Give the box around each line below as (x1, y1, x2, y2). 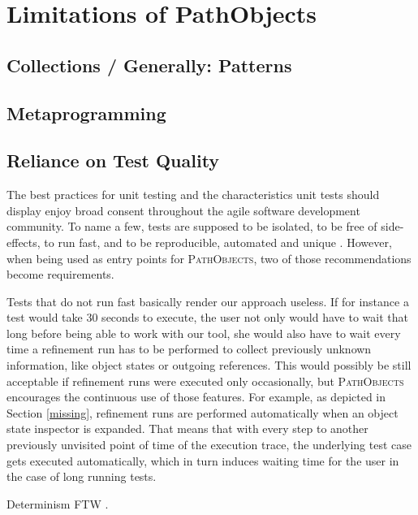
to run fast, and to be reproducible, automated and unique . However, (44, 233, 392, 250)
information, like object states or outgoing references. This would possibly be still (6, 357, 412, 374)
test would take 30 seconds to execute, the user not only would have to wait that (6, 309, 408, 326)
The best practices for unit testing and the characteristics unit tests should (6, 186, 380, 203)
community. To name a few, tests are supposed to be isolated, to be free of (6, 218, 377, 235)
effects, (6, 233, 41, 250)
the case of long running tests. (6, 468, 157, 485)
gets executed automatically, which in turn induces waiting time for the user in (6, 452, 399, 469)
